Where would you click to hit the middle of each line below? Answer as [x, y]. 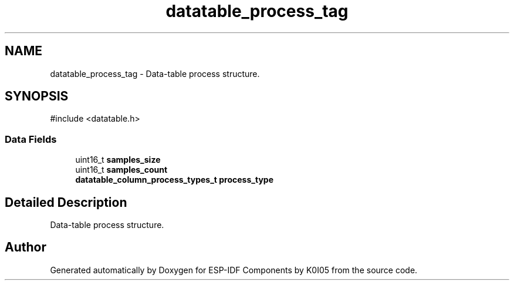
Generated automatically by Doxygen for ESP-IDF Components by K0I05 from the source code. [234, 270]
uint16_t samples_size [118, 160]
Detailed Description [66, 202]
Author [26, 247]
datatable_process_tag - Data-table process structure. [155, 73]
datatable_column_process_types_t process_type [174, 180]
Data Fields [31, 139]
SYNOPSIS [37, 96]
